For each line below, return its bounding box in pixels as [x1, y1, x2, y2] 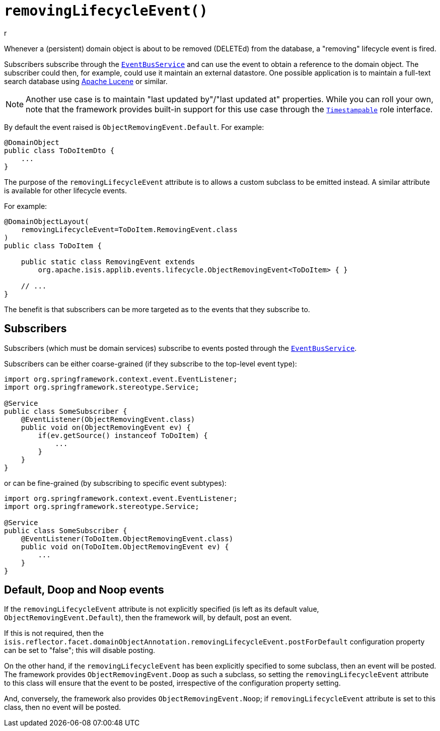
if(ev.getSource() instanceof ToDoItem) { [38, 431, 208, 440]
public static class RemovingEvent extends [21, 257, 195, 266]
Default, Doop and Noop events [4, 583, 164, 597]
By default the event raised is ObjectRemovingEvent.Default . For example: [4, 122, 264, 131]
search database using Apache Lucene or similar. [4, 77, 168, 86]
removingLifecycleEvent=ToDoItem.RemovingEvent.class [21, 225, 238, 234]
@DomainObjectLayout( [4, 217, 89, 226]
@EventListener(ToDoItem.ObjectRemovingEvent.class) [21, 534, 234, 543]
